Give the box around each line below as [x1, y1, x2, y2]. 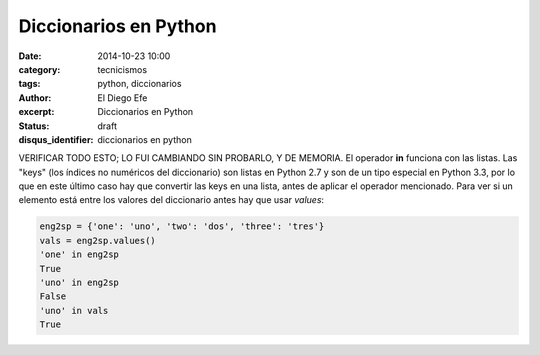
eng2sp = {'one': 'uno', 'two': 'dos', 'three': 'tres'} [39, 221, 325, 232]
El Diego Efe [97, 91, 148, 104]
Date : [18, 50, 42, 62]
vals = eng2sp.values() [39, 235, 157, 246]
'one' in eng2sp [39, 249, 120, 260]
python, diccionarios [97, 78, 182, 90]
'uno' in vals [39, 305, 109, 316]
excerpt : [18, 106, 55, 118]
